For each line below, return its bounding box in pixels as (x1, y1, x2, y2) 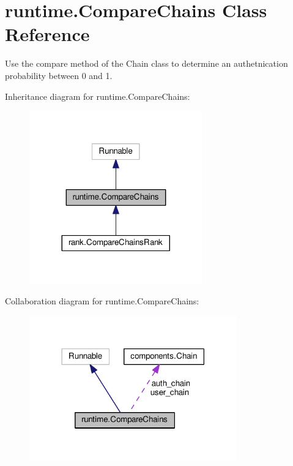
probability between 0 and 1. (5, 69, 113, 81)
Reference (5, 21, 90, 47)
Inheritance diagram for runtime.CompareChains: (5, 89, 190, 102)
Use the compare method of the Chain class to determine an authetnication (5, 57, 288, 70)
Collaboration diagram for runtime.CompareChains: (5, 295, 199, 307)
